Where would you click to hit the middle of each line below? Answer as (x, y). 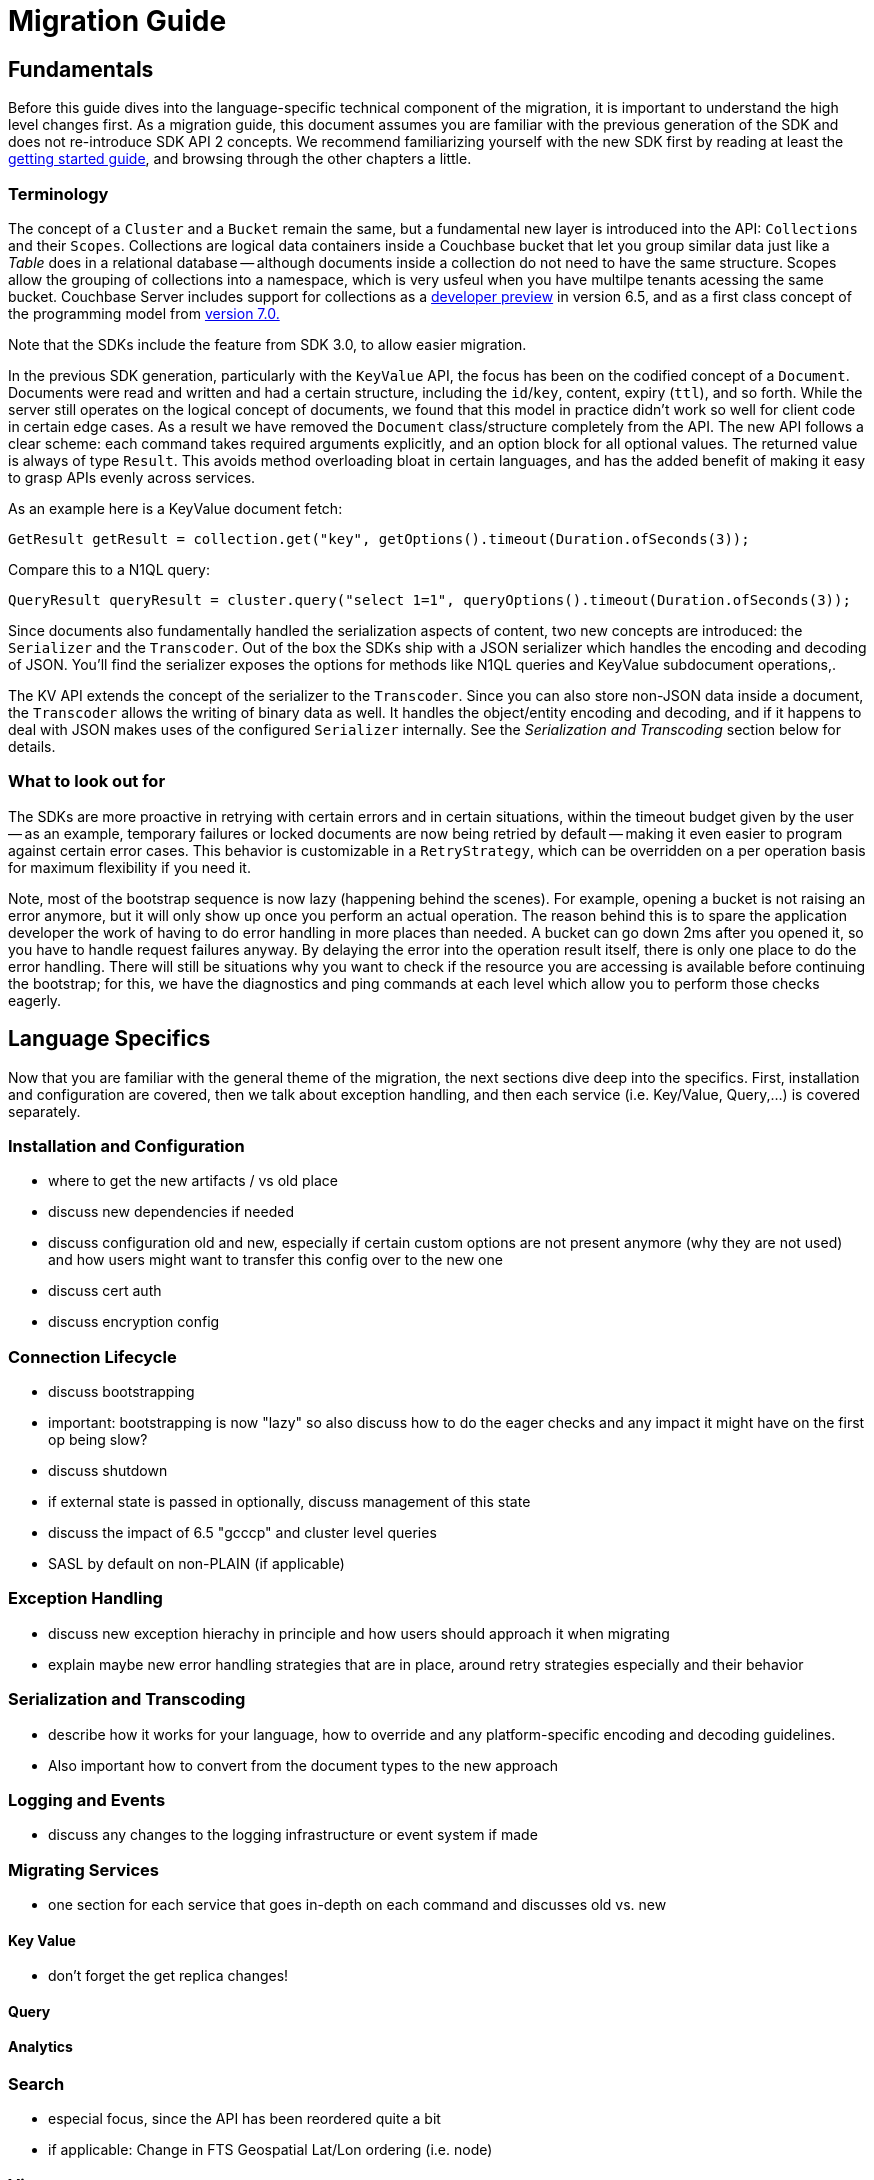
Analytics (40, 2047)
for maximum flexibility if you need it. (129, 867)
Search (36, 2084)
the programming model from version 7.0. (144, 313)
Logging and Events (87, 1799)
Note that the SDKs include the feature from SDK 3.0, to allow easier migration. (267, 344)
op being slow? (98, 1440)
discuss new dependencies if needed (171, 1212)
